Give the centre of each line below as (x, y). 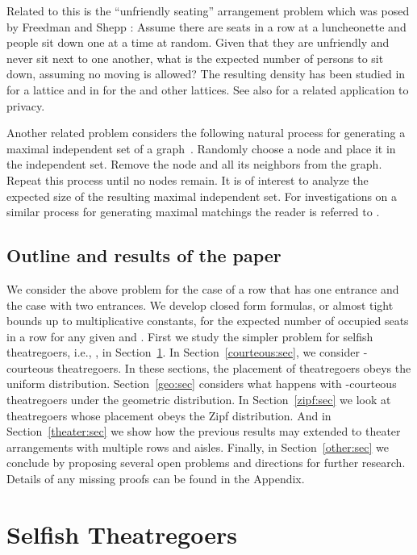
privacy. (26, 105)
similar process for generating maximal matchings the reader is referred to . (193, 212)
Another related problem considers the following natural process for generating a (206, 133)
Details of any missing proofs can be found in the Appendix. (156, 479)
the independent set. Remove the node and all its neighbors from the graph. (194, 164)
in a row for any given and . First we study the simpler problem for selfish (190, 336)
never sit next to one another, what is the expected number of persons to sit (195, 58)
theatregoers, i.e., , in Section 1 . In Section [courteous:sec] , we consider (183, 352)
